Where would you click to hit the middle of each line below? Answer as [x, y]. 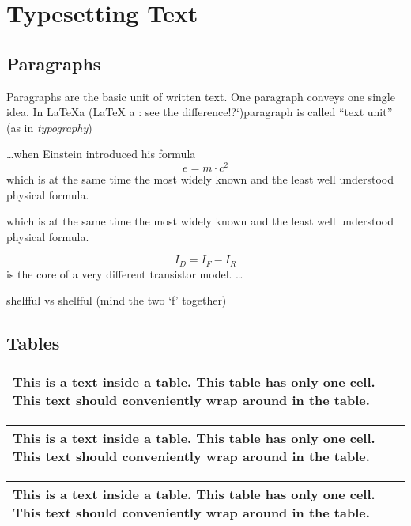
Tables [33, 343]
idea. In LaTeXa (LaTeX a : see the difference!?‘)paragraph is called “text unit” [200, 112]
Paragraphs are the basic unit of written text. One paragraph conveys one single [201, 96]
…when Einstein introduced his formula [101, 154]
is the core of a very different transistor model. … [125, 273]
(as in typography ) [49, 127]
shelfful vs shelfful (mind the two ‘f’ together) [117, 300]
